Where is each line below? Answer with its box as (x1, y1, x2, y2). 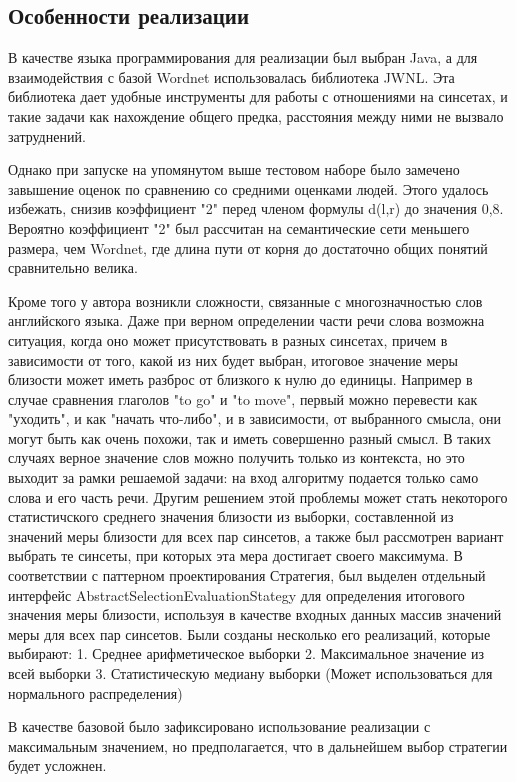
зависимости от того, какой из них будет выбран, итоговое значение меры (8, 349, 458, 370)
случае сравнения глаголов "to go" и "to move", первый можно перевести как (8, 388, 478, 409)
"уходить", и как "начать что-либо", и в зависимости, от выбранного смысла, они (8, 408, 502, 429)
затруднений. (8, 125, 86, 146)
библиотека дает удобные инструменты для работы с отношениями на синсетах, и (8, 86, 508, 107)
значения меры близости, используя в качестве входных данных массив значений (8, 604, 502, 625)
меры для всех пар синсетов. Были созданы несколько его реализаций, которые (8, 623, 491, 644)
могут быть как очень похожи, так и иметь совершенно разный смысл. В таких (8, 427, 492, 448)
